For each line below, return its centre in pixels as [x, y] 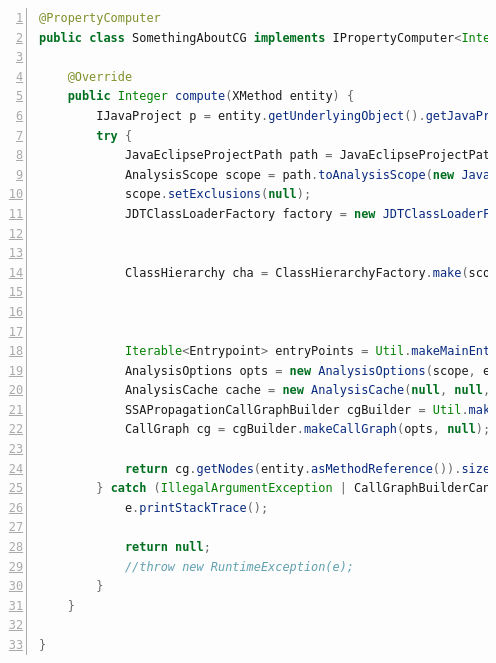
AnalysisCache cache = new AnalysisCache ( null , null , [307, 390]
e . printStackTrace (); [196, 507]
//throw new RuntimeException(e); [239, 566]
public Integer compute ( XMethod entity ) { [211, 96]
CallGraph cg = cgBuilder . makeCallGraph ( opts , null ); [307, 429]
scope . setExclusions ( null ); [218, 194]
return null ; [167, 547]
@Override [100, 76]
